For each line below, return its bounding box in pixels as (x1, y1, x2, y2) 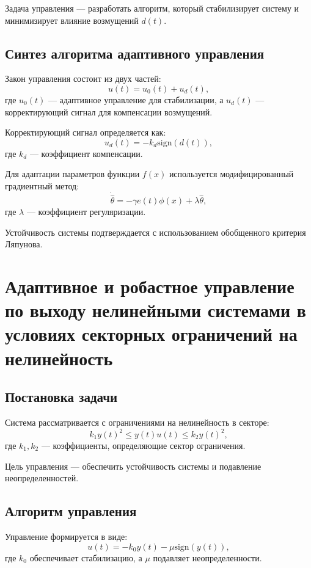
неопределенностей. (5, 472, 79, 484)
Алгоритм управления (5, 501, 137, 520)
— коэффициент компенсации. (29, 147, 143, 159)
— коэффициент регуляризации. (26, 205, 146, 217)
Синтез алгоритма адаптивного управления (5, 43, 265, 62)
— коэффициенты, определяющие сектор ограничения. (41, 439, 246, 451)
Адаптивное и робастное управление (5, 273, 295, 298)
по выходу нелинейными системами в (5, 297, 306, 322)
